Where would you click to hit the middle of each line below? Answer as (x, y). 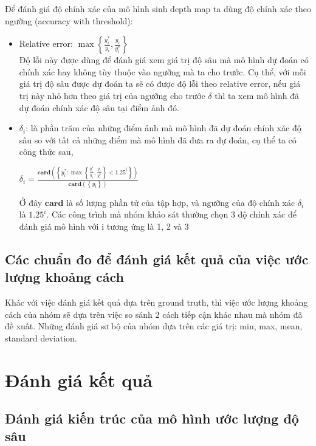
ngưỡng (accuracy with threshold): (69, 20)
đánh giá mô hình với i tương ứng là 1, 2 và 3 (104, 226)
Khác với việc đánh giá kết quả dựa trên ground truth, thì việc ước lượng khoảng (156, 302)
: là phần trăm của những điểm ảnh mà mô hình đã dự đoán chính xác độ (163, 128)
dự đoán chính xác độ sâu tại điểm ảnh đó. (99, 107)
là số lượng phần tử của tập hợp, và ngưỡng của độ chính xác (181, 202)
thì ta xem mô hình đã (257, 95)
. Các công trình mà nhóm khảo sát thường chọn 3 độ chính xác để (171, 214)
